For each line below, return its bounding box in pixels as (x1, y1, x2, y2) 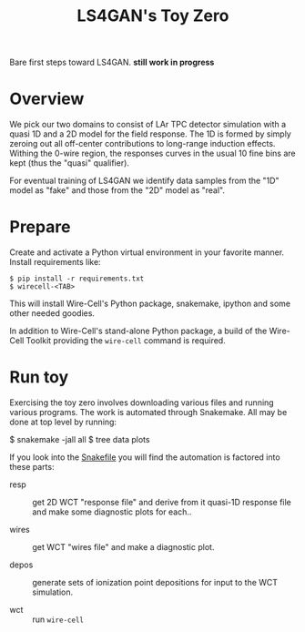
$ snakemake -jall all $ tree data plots (9, 434, 150, 444)
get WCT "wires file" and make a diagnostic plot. (32, 542, 215, 552)
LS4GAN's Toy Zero (76, 5, 229, 26)
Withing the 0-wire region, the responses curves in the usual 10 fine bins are (9, 148, 296, 159)
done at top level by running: (9, 416, 117, 427)
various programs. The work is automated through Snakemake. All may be (9, 407, 288, 417)
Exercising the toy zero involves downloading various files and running (9, 397, 275, 408)
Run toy (9, 367, 69, 388)
